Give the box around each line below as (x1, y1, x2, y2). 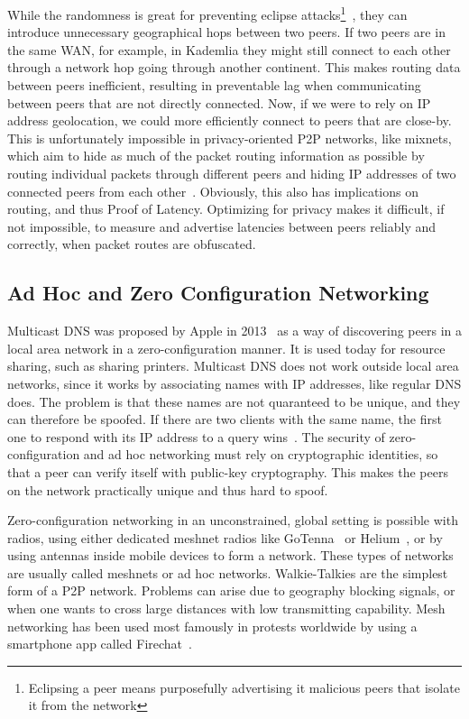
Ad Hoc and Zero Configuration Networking (7, 279, 429, 307)
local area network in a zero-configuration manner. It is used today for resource (7, 338, 446, 357)
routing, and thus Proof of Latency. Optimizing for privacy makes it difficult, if (7, 199, 445, 218)
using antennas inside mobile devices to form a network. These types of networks (7, 546, 454, 565)
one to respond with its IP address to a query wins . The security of (7, 427, 385, 446)
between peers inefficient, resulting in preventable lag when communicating (7, 76, 421, 95)
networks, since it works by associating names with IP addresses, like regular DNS (7, 373, 462, 392)
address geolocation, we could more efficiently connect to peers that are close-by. (7, 111, 452, 130)
